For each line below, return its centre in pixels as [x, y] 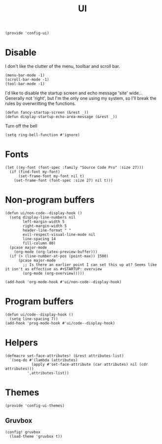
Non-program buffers [50, 200]
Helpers [22, 343]
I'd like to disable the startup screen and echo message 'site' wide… [74, 93]
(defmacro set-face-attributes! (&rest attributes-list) [65, 356]
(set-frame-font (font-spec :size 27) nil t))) [63, 181]
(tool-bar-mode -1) [25, 84]
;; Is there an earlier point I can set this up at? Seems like [90, 265]
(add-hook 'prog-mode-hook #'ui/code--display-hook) [60, 323]
